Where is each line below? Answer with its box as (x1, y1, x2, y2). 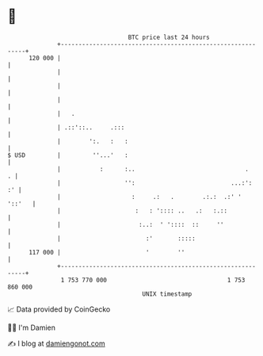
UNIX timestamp (142, 289, 192, 298)
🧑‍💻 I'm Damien (7, 323, 56, 332)
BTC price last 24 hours (128, 33, 211, 41)
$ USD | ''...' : (7, 151, 128, 159)
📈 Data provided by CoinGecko (7, 304, 111, 314)
